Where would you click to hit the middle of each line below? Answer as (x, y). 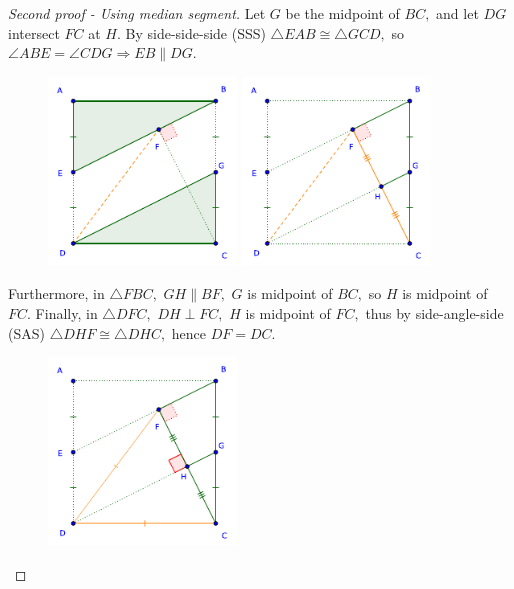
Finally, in (66, 312)
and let (457, 13)
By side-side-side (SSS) (195, 32)
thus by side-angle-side (434, 312)
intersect (34, 32)
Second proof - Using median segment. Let (137, 13)
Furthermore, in (56, 293)
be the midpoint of (342, 13)
